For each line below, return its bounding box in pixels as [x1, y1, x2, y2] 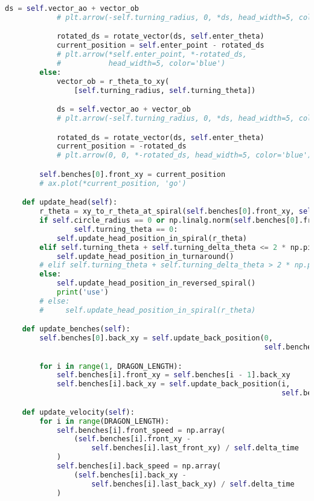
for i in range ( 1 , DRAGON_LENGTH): [39, 362, 182, 371]
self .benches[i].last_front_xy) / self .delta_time [91, 444, 299, 453]
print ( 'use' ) [56, 288, 109, 297]
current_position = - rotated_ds [56, 142, 187, 151]
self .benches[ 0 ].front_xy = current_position [39, 170, 226, 179]
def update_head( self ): [22, 198, 118, 207]
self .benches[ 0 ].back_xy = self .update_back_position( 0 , [39, 334, 273, 343]
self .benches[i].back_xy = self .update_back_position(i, [56, 380, 290, 389]
